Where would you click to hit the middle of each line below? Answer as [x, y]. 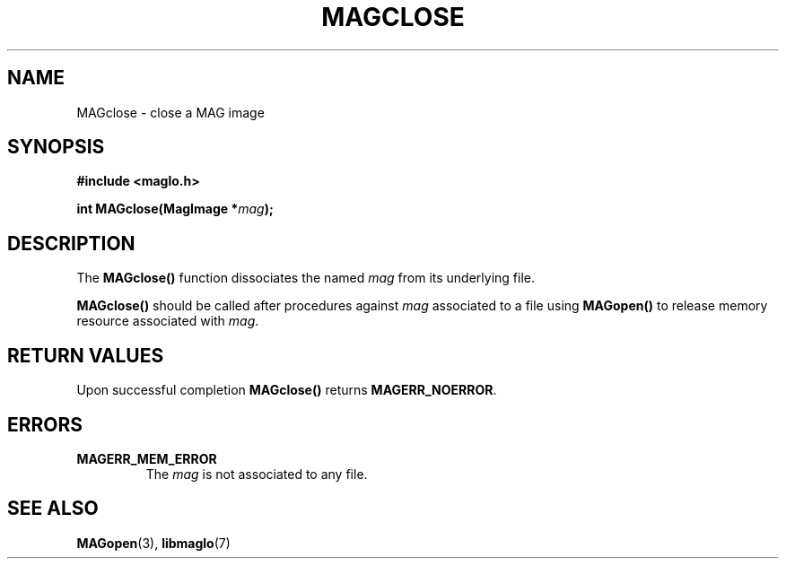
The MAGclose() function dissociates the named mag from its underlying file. [306, 278]
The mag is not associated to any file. [257, 474]
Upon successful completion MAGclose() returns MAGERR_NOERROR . [287, 390]
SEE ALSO [53, 509]
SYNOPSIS [56, 147]
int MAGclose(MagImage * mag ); [175, 209]
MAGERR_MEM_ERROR [147, 458]
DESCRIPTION [71, 243]
